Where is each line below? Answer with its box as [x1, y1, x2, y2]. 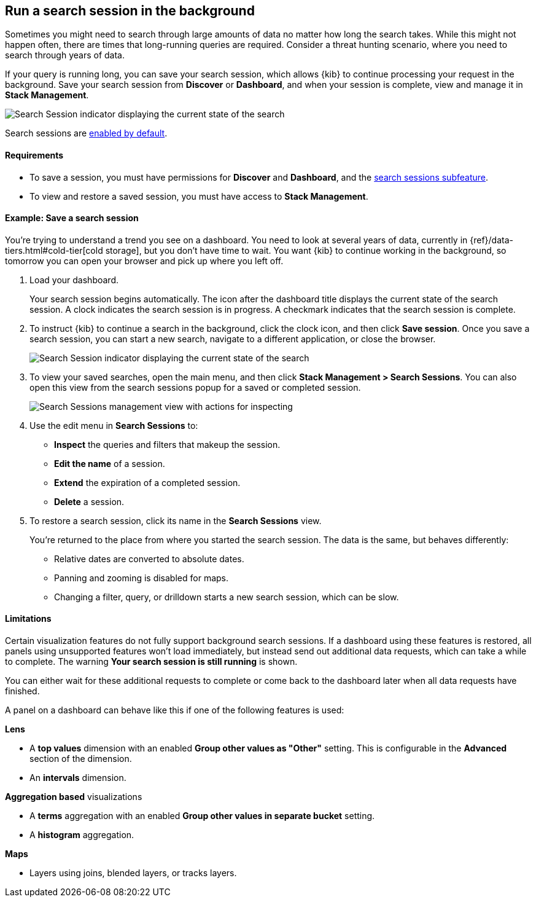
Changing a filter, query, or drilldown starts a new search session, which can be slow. [54, 591, 399, 602]
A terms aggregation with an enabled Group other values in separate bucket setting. [29, 810, 375, 822]
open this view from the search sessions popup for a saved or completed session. [29, 382, 361, 393]
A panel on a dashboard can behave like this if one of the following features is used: [5, 705, 344, 716]
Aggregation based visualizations [5, 791, 142, 802]
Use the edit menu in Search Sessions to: [29, 420, 198, 431]
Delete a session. [54, 496, 125, 507]
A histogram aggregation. [29, 829, 134, 841]
